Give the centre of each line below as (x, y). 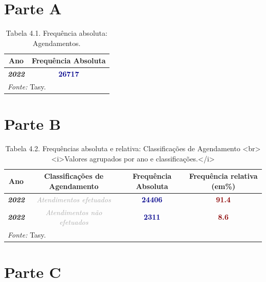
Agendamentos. (57, 43)
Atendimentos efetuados (74, 199)
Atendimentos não (74, 212)
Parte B (32, 124)
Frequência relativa (223, 176)
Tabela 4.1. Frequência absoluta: (57, 33)
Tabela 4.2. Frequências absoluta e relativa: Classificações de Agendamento (123, 148)
